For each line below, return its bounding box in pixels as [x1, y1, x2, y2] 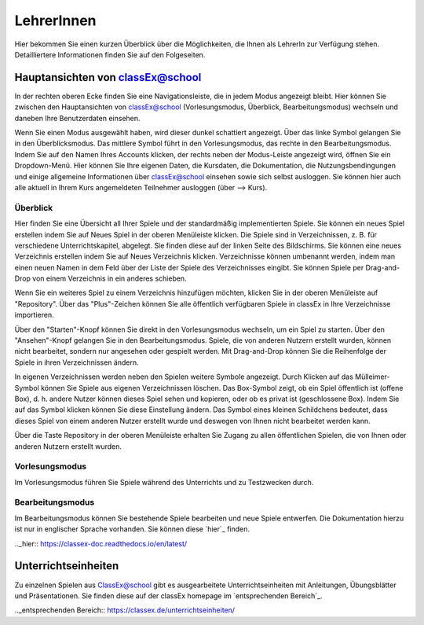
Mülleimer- [354, 372, 390, 381]
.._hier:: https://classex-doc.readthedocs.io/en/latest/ [14, 539, 188, 548]
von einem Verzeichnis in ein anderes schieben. [32, 274, 188, 283]
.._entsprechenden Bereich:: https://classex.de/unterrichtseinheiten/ [14, 605, 236, 615]
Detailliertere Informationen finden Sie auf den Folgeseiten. [14, 50, 206, 59]
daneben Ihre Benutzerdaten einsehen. [14, 113, 141, 123]
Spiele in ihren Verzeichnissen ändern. [14, 358, 139, 367]
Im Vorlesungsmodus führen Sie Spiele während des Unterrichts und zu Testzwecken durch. [14, 477, 314, 487]
